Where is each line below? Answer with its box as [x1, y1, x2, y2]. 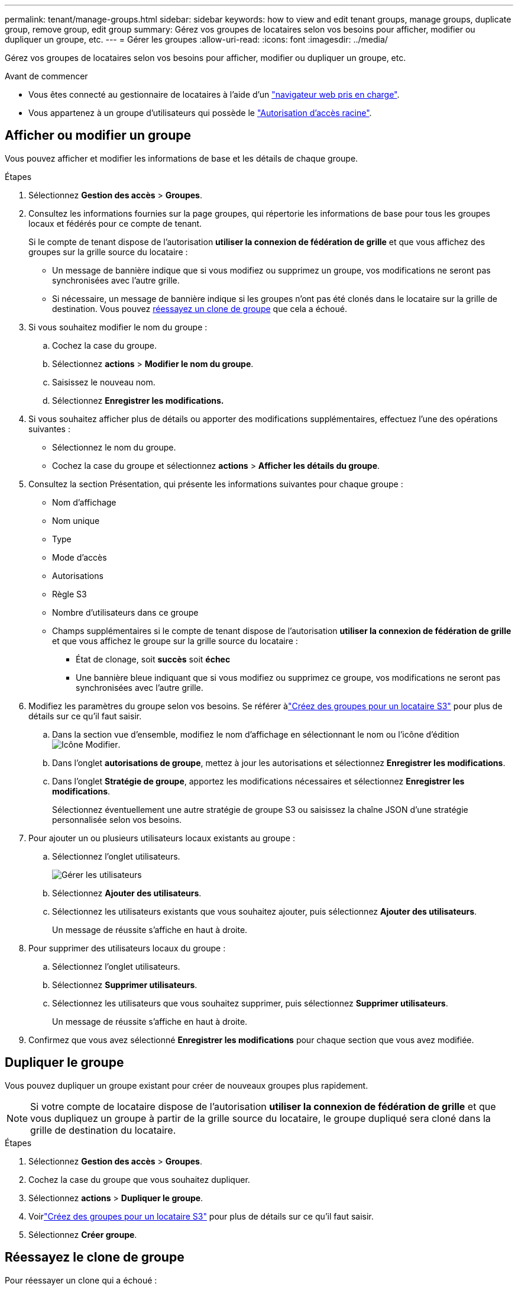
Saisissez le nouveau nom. [52, 377, 156, 387]
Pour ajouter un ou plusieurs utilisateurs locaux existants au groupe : [28, 832, 295, 843]
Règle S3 [52, 588, 87, 599]
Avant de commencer [5, 71, 88, 81]
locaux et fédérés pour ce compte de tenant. [28, 218, 202, 229]
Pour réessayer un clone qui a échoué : [5, 1275, 157, 1285]
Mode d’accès [52, 552, 107, 562]
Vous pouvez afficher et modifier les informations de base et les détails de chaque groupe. [5, 153, 358, 163]
